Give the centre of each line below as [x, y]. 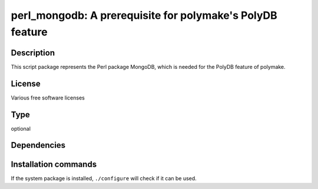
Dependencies [38, 145]
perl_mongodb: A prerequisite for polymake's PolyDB [144, 15]
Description [33, 53]
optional [21, 128]
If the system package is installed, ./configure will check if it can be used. [104, 178]
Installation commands [54, 164]
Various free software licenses [48, 98]
